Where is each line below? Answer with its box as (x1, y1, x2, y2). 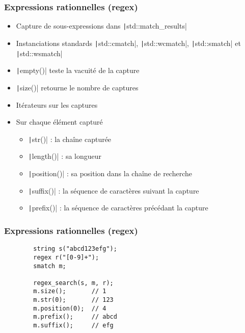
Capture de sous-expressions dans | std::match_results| (16, 20, 187, 31)
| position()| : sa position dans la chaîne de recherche (28, 168, 192, 178)
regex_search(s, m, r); (33, 279, 114, 287)
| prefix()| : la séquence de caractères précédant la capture (28, 202, 208, 213)
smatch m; (33, 262, 66, 270)
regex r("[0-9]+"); (33, 253, 99, 261)
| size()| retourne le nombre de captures (16, 82, 139, 92)
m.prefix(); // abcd (33, 313, 117, 321)
